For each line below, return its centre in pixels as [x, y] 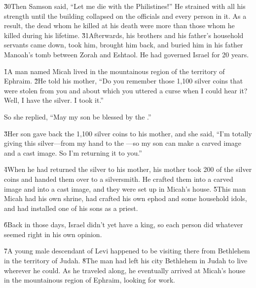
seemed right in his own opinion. [53, 234]
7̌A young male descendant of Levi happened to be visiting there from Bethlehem [127, 251]
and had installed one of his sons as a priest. [71, 208]
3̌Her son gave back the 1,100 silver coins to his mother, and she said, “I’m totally [128, 133]
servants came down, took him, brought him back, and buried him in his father [124, 45]
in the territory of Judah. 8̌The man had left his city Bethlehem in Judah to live [126, 261]
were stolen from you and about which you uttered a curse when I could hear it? [126, 90]
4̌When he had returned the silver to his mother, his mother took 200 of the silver [128, 169]
